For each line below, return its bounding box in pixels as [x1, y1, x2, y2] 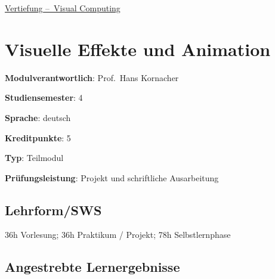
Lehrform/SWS [5, 200, 102, 219]
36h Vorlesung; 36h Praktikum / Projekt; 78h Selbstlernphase [5, 228, 231, 241]
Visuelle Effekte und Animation [5, 36, 271, 61]
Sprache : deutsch [5, 111, 71, 123]
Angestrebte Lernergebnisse [5, 258, 180, 276]
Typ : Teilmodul [5, 151, 64, 164]
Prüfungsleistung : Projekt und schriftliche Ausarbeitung [5, 171, 219, 184]
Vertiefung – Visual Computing [5, 2, 120, 14]
